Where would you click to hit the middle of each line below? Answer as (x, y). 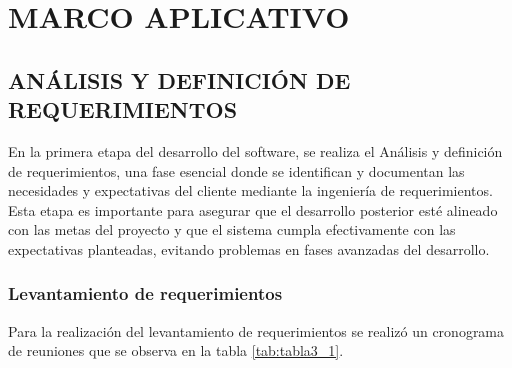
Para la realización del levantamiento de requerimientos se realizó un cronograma (256, 330)
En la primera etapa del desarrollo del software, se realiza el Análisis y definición (255, 150)
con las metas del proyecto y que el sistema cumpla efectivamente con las (232, 229)
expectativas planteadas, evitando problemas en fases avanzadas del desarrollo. (249, 248)
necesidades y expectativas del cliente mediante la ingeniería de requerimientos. (250, 190)
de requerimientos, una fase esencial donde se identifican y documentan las (236, 170)
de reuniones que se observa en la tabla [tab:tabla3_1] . (176, 350)
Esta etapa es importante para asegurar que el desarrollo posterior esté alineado (253, 209)
